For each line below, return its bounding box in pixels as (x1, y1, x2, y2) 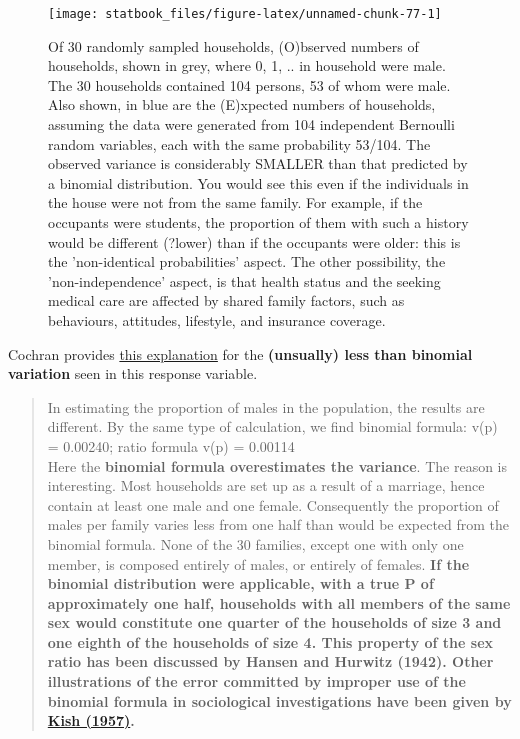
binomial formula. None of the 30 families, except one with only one (47, 533, 464, 554)
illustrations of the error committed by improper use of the (47, 671, 466, 692)
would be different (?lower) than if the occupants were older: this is (48, 231, 461, 252)
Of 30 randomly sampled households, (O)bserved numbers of (48, 35, 419, 56)
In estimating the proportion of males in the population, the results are (47, 396, 485, 417)
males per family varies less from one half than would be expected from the (47, 514, 510, 535)
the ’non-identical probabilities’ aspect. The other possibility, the (48, 251, 446, 272)
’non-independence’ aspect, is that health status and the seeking (48, 270, 441, 291)
